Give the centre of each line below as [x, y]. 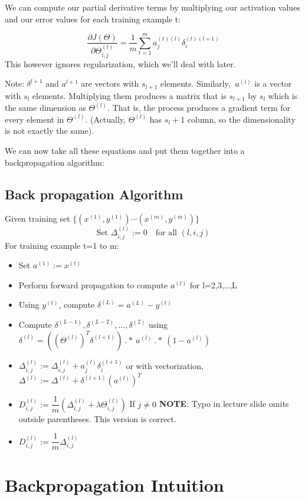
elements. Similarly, [195, 83]
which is [283, 95]
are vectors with [110, 83]
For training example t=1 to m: [62, 245]
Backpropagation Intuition [114, 484]
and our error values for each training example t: [93, 19]
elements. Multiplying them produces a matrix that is [129, 95]
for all [166, 233]
